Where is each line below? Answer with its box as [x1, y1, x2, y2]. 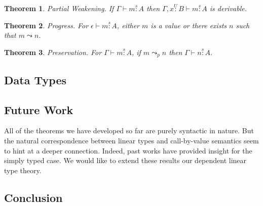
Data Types [4, 72, 66, 87]
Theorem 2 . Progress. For [4, 20, 89, 30]
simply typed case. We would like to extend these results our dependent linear [4, 155, 247, 166]
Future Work [4, 101, 73, 117]
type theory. [4, 165, 42, 175]
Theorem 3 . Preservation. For [4, 47, 102, 57]
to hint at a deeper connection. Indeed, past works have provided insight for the [4, 145, 252, 156]
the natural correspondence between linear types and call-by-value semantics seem [4, 135, 259, 146]
